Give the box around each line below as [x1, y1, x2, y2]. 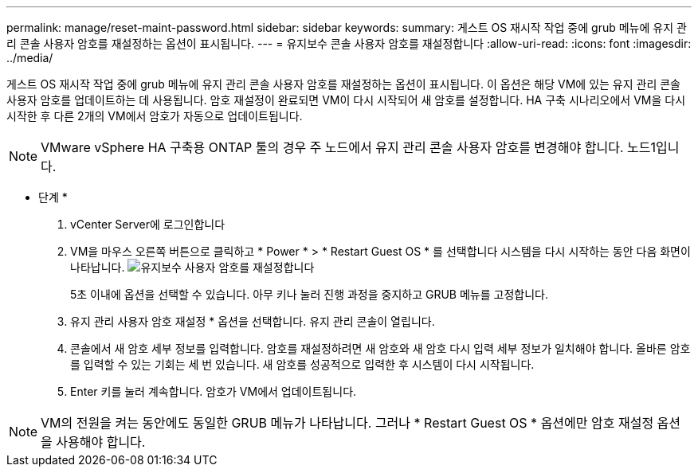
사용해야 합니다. [56, 434, 146, 450]
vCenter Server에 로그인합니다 [70, 217, 225, 231]
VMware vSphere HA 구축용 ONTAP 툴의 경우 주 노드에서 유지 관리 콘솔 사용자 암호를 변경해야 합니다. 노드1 [41, 139, 656, 155]
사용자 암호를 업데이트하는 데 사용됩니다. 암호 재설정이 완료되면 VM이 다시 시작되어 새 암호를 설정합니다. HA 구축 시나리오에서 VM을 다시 [6, 93, 686, 107]
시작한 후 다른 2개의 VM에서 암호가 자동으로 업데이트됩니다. [6, 109, 303, 123]
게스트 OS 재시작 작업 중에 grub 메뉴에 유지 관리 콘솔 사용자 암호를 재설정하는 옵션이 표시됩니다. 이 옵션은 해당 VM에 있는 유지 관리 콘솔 [6, 77, 680, 91]
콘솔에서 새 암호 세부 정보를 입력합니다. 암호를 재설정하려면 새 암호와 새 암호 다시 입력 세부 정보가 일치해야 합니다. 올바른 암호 [70, 342, 691, 355]
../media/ [6, 51, 53, 64]
